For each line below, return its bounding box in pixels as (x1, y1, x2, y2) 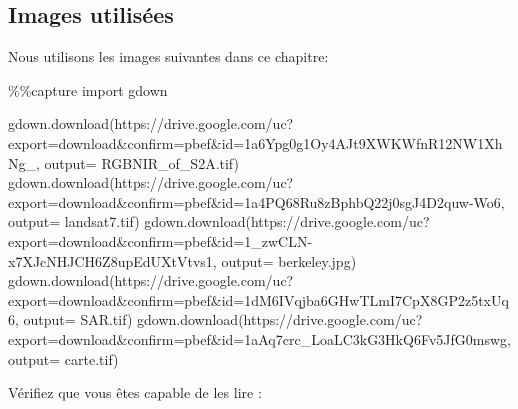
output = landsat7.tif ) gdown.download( (8, 211, 251, 232)
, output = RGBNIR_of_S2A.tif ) (36, 152, 239, 173)
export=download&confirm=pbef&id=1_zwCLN (8, 230, 308, 251)
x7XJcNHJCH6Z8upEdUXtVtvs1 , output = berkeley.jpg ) (8, 250, 357, 271)
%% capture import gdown (8, 79, 168, 100)
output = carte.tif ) (8, 348, 119, 369)
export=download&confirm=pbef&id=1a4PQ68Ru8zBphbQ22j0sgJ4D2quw (8, 191, 469, 212)
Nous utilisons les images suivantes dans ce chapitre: (8, 46, 329, 67)
